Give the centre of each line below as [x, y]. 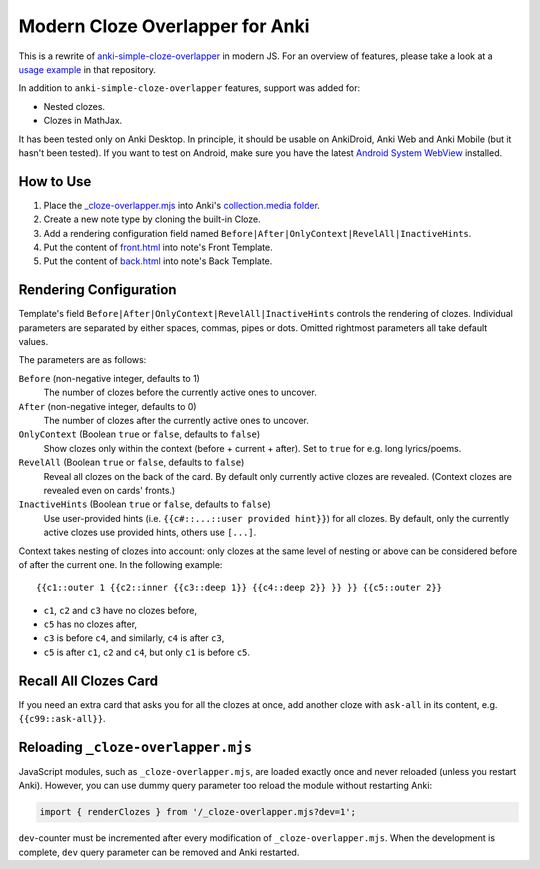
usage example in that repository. [87, 69]
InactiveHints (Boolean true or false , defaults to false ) [144, 504]
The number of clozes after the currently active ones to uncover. [176, 420]
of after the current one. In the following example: [120, 564]
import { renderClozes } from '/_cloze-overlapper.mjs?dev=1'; [198, 812]
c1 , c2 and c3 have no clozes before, [120, 610]
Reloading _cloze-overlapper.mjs [135, 746]
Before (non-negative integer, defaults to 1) [109, 378]
